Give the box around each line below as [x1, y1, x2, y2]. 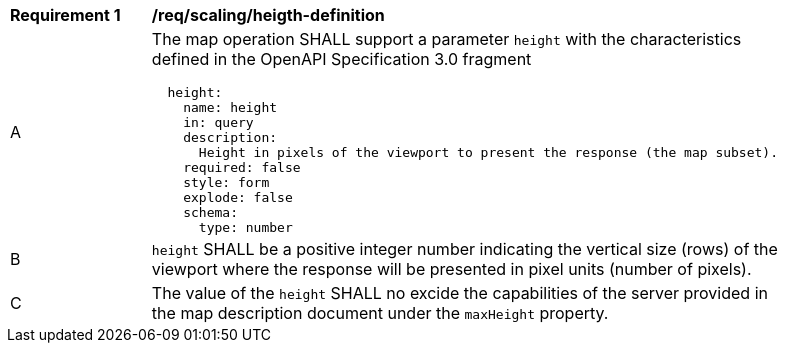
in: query [183, 115, 254, 130]
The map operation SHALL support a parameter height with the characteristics [151, 29, 742, 49]
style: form [183, 175, 270, 190]
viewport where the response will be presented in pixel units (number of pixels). [151, 259, 752, 279]
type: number [198, 220, 293, 235]
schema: [183, 205, 238, 220]
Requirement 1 [10, 5, 121, 25]
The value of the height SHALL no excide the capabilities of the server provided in [151, 283, 768, 303]
